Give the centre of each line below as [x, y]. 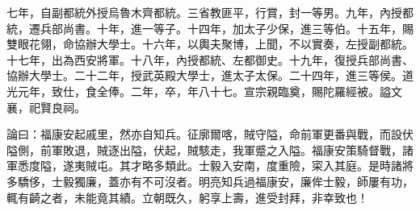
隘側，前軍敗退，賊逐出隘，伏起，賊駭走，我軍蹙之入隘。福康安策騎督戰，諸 [210, 149]
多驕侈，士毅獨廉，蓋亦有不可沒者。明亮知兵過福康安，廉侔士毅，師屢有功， [210, 181]
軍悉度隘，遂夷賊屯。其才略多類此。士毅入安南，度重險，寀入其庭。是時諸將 [210, 165]
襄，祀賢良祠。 [46, 107]
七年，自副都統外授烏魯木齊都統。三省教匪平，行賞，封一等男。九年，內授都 [210, 12]
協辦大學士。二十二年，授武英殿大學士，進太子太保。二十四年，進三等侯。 [204, 75]
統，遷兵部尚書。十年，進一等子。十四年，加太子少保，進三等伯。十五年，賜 [210, 28]
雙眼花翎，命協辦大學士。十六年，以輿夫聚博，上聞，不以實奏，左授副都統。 [210, 44]
